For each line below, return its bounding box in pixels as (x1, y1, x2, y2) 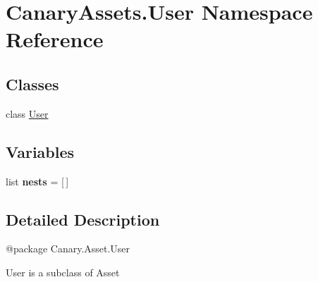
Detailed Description (6, 208, 160, 230)
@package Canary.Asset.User (6, 241, 130, 256)
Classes (6, 73, 59, 94)
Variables (6, 140, 75, 162)
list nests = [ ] (6, 173, 69, 188)
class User (6, 106, 49, 121)
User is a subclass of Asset (6, 264, 120, 279)
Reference (6, 25, 104, 54)
